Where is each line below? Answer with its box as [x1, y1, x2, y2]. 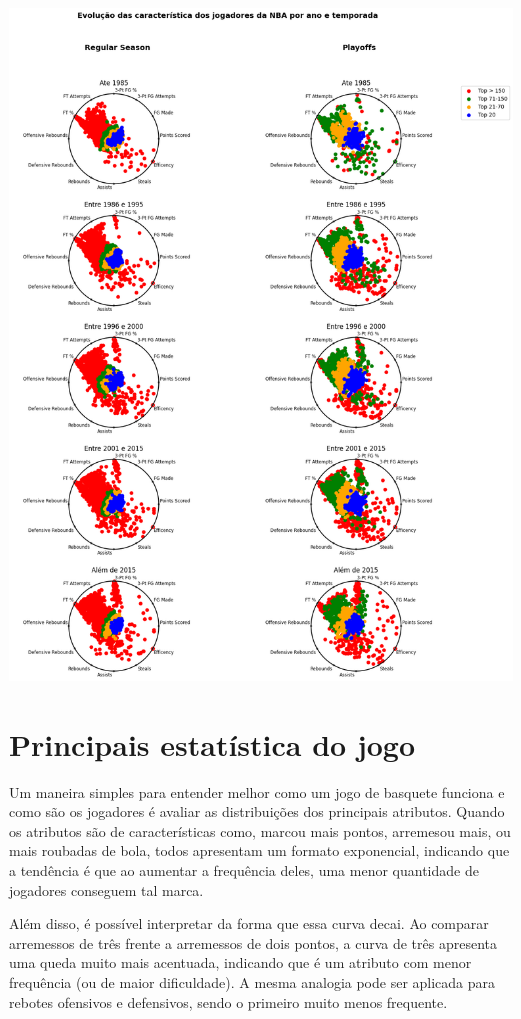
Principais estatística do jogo [9, 723, 416, 764]
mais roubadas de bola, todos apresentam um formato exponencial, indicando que [9, 840, 510, 861]
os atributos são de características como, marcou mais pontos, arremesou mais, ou [9, 820, 511, 841]
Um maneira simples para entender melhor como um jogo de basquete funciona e [9, 781, 505, 802]
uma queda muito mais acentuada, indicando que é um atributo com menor [9, 952, 472, 973]
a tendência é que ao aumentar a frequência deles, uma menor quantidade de [9, 859, 479, 880]
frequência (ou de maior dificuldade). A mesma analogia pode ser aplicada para [9, 971, 496, 992]
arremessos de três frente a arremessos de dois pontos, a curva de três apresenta [9, 932, 497, 953]
